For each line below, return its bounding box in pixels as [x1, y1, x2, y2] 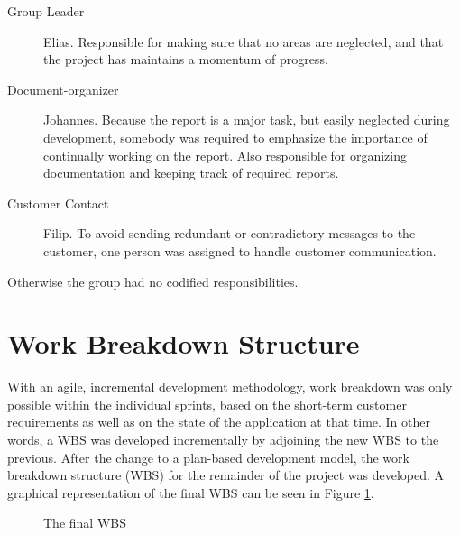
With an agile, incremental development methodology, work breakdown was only [7, 377, 453, 396]
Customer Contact [7, 193, 109, 212]
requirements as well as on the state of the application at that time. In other [7, 412, 430, 431]
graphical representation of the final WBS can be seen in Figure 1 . [7, 483, 374, 502]
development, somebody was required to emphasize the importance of [43, 127, 428, 146]
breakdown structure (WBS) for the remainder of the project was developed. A [7, 466, 445, 484]
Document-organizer [7, 79, 119, 98]
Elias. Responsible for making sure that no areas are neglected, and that [43, 32, 444, 51]
